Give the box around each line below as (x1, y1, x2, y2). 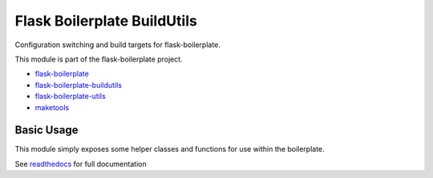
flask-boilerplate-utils (34, 92, 106, 101)
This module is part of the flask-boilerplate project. (14, 54, 184, 64)
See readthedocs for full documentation (14, 159, 148, 168)
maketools (34, 102, 70, 112)
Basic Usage (14, 124, 79, 137)
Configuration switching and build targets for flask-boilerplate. (14, 40, 221, 49)
